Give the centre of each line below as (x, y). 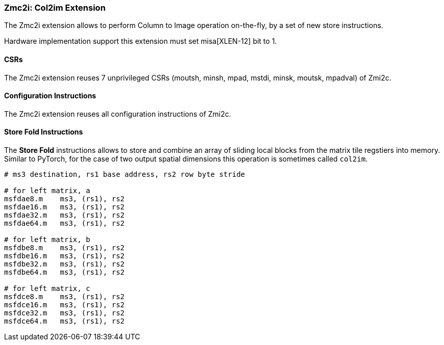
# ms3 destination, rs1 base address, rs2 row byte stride (125, 175)
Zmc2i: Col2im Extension (55, 8)
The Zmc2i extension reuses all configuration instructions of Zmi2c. (118, 114)
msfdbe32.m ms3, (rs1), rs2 (65, 264)
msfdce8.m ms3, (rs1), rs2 (65, 297)
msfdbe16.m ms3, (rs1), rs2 (65, 256)
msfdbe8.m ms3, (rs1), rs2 (65, 248)
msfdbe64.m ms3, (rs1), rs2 (65, 272)
